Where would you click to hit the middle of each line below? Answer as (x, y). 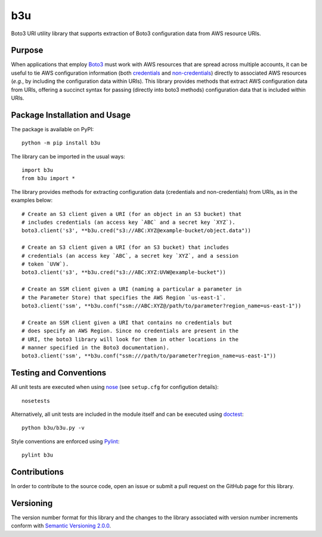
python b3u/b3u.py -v (53, 428)
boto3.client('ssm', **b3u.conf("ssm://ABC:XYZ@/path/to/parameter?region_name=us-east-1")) (162, 305)
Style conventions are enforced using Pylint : (65, 441)
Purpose (27, 50)
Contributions (37, 472)
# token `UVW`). (45, 264)
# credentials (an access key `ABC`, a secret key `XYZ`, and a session (130, 256)
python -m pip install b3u (61, 143)
